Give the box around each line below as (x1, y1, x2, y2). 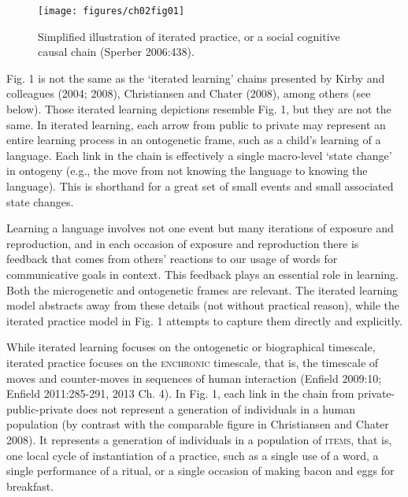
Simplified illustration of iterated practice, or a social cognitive (38, 28, 340, 44)
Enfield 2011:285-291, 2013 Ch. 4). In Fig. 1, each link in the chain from (6, 385, 354, 402)
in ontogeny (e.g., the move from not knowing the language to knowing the (6, 162, 368, 179)
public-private (6, 400, 73, 417)
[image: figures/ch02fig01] (38, 6, 185, 17)
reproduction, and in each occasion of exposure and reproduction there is (6, 235, 359, 251)
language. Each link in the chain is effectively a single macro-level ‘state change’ (6, 147, 392, 163)
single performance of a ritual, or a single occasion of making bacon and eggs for (6, 462, 395, 479)
